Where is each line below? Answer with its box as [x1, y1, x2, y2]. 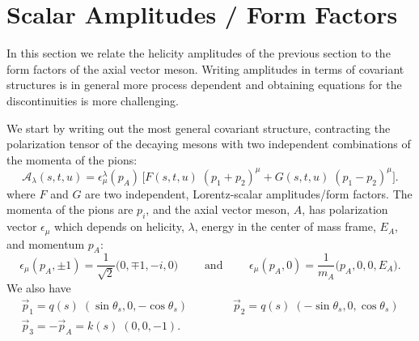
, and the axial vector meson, [146, 201, 290, 218]
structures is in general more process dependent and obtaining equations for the [6, 76, 402, 93]
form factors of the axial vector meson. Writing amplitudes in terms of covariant [6, 60, 404, 77]
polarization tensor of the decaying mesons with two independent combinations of [6, 135, 411, 152]
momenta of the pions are [6, 201, 133, 218]
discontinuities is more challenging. [6, 92, 179, 109]
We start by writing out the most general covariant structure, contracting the [6, 119, 391, 136]
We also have [6, 279, 71, 296]
